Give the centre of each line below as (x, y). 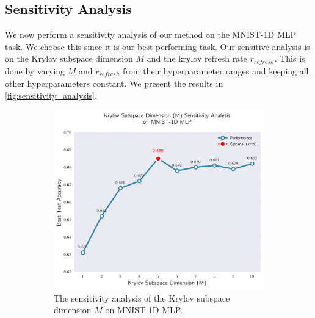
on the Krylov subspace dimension (69, 58)
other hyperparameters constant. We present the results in (114, 83)
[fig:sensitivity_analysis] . (51, 95)
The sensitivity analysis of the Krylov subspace (142, 298)
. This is (290, 58)
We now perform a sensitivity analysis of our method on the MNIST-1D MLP (151, 34)
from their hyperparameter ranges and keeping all (216, 70)
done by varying (35, 70)
